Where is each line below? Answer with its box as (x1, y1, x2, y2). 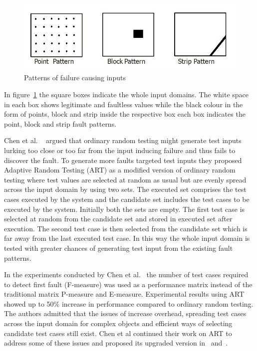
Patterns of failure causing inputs (24, 72, 126, 83)
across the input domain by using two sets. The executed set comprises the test (4, 184, 247, 194)
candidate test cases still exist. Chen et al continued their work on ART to (4, 328, 232, 338)
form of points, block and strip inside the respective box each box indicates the (4, 109, 246, 119)
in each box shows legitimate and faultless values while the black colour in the (4, 99, 243, 109)
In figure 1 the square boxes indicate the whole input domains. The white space (4, 89, 249, 100)
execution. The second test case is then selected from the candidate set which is (4, 223, 248, 233)
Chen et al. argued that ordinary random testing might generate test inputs (4, 135, 242, 146)
